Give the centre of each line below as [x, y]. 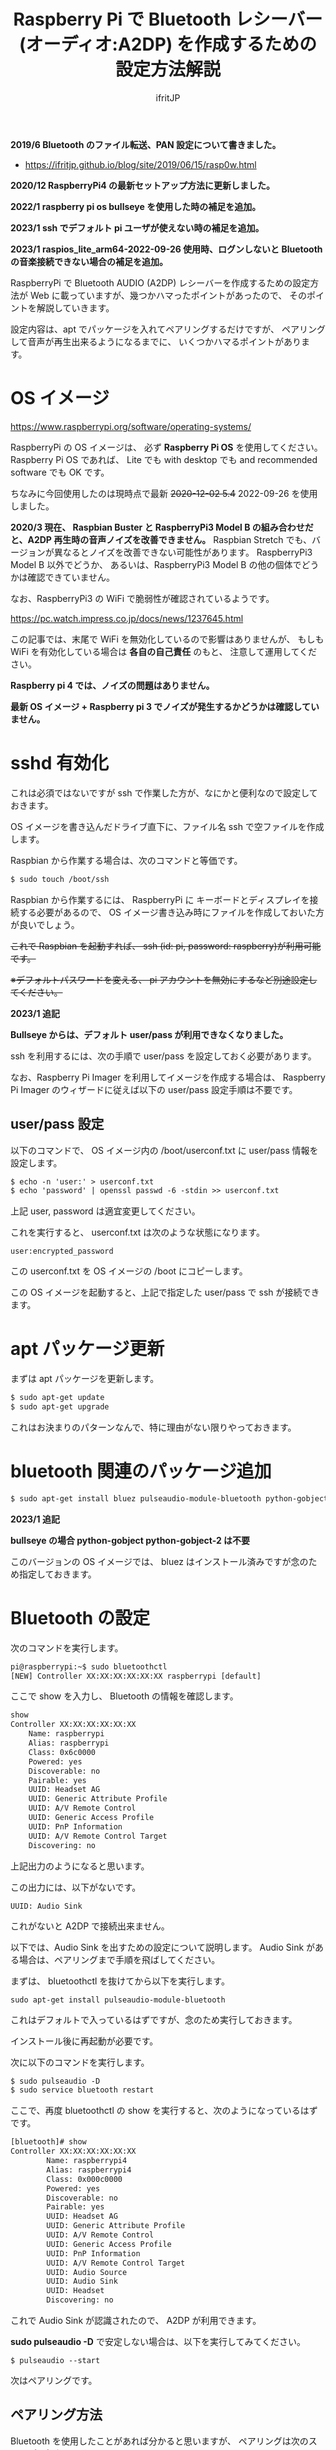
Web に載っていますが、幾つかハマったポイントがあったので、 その [168, 295]
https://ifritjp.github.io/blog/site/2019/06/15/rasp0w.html [140, 164]
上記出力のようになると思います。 [80, 1866]
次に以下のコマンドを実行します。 [80, 2062]
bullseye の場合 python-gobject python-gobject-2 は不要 [130, 1540]
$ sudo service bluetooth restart [82, 2090]
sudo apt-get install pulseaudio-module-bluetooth [118, 2000]
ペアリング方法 [56, 2415]
